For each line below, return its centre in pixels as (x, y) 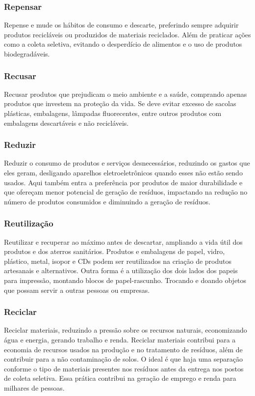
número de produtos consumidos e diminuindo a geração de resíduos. (107, 201)
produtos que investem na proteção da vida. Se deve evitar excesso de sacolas (120, 103)
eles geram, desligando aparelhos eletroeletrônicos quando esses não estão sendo (123, 172)
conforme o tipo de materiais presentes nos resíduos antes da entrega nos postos (124, 368)
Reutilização (29, 223)
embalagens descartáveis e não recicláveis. (66, 123)
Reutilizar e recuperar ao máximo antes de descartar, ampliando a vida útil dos (123, 241)
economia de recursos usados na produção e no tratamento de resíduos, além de (123, 349)
